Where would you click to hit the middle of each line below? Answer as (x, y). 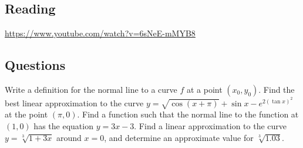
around (69, 137)
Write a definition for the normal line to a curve (91, 89)
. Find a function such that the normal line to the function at (188, 114)
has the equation (63, 125)
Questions (35, 65)
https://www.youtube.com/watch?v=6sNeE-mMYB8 (100, 33)
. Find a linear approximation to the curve (211, 125)
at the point (26, 114)
